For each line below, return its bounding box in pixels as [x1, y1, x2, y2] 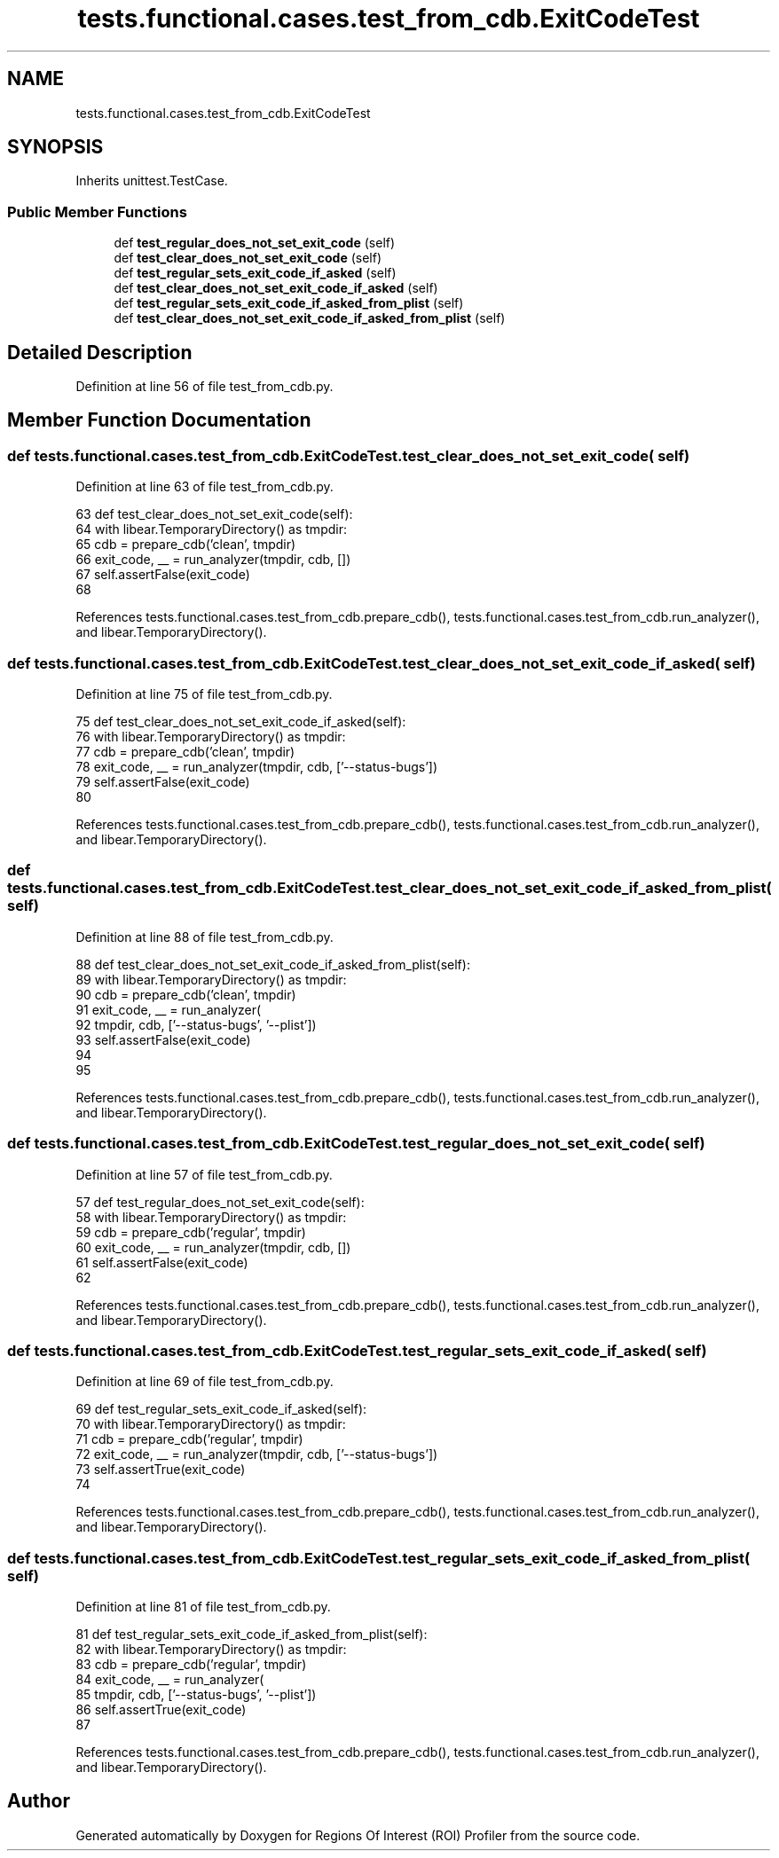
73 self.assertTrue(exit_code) [75, 1462, 246, 1478]
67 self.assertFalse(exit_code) [75, 567, 250, 583]
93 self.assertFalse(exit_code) [75, 1031, 251, 1047]
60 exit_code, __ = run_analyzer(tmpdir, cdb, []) [75, 1239, 351, 1255]
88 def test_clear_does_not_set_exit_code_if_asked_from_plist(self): [75, 956, 470, 972]
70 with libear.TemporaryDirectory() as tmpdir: [75, 1416, 346, 1432]
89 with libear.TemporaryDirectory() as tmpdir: [75, 971, 347, 987]
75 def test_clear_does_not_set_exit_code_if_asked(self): [75, 714, 406, 729]
